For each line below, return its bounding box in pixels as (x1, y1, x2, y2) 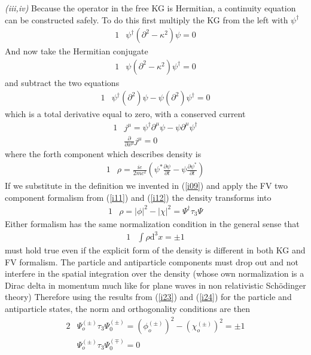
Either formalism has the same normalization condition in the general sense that (5, 217, 300, 229)
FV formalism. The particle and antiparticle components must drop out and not (5, 255, 298, 268)
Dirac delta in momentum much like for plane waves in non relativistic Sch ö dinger (5, 279, 306, 291)
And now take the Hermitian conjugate (5, 45, 148, 57)
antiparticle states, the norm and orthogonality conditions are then (5, 302, 250, 314)
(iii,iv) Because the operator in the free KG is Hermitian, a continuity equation (5, 2, 296, 14)
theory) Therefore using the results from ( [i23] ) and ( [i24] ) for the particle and (5, 290, 292, 303)
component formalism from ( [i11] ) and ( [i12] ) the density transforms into (5, 191, 272, 203)
